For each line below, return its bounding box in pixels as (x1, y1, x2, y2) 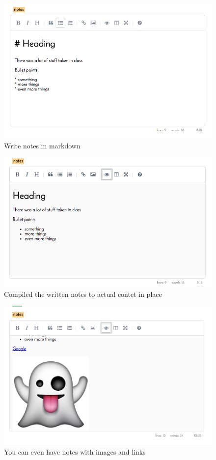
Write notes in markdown (4, 140, 81, 150)
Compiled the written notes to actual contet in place (4, 288, 162, 299)
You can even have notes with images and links (4, 446, 146, 457)
